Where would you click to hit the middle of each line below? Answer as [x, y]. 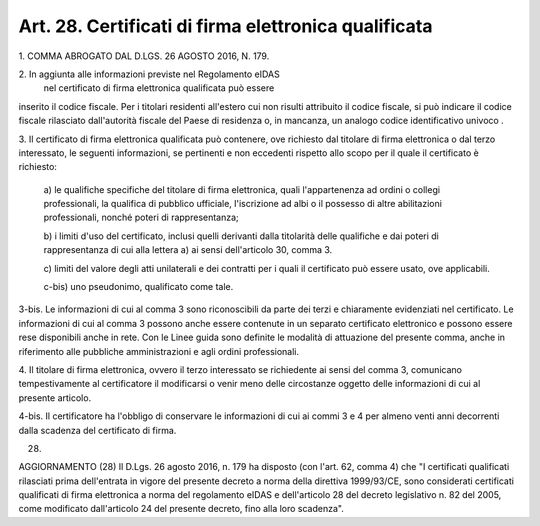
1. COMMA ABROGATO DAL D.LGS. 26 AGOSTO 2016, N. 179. [144, 56]
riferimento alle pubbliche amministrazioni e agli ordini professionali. [159, 351]
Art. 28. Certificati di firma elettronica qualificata [225, 26]
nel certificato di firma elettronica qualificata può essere [159, 88]
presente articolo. [55, 397]
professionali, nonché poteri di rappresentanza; [141, 217]
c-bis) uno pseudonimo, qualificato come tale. [138, 287]
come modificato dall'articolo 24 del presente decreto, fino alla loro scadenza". [181, 509]
